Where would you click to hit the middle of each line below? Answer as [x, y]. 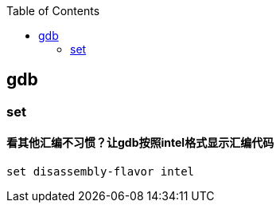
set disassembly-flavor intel [101, 172]
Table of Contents [53, 11]
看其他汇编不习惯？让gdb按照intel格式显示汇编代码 [140, 143]
